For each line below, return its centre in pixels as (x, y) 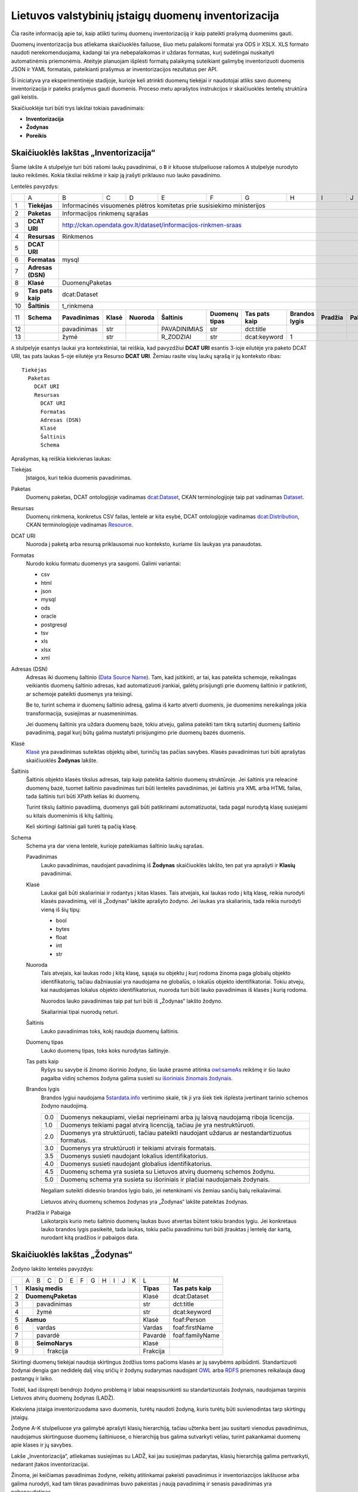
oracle (49, 616)
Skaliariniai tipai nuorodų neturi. (80, 1012)
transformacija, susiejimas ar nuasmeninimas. (82, 713)
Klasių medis (44, 1288)
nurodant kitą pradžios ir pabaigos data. (90, 1238)
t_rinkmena (78, 306)
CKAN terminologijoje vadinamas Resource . (80, 525)
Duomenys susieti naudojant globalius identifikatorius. (136, 1164)
